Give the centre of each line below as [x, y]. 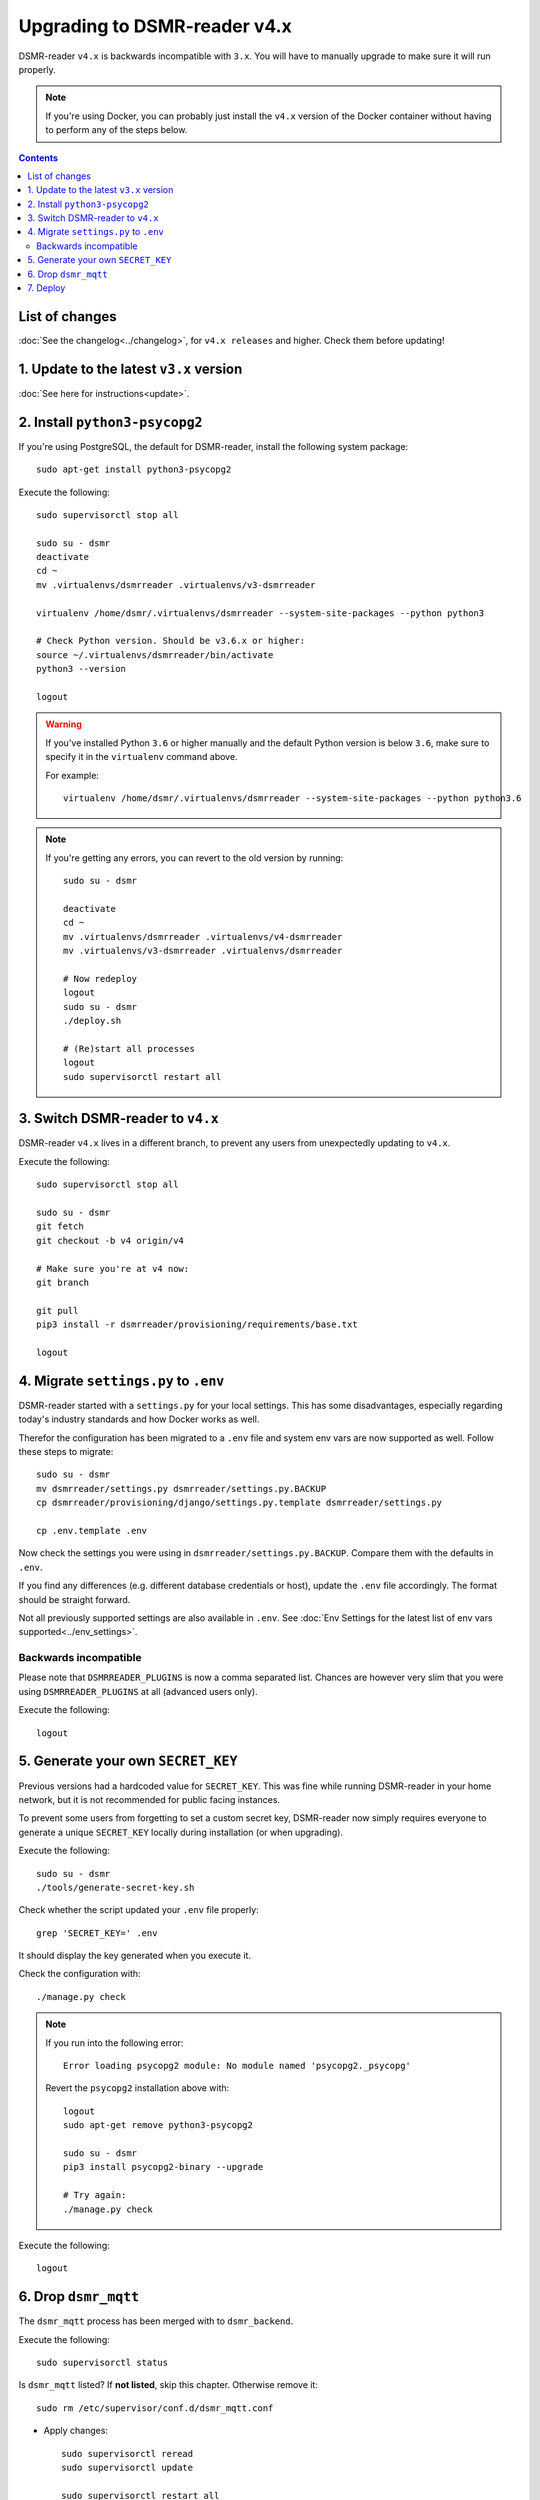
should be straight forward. [74, 1599]
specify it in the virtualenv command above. [142, 757]
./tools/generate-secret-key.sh [115, 1887]
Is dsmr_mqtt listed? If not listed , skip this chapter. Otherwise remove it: [168, 2385]
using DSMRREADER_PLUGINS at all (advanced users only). [138, 1691]
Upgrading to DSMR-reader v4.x [155, 26]
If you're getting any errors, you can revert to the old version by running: [194, 857]
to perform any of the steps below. [116, 130]
